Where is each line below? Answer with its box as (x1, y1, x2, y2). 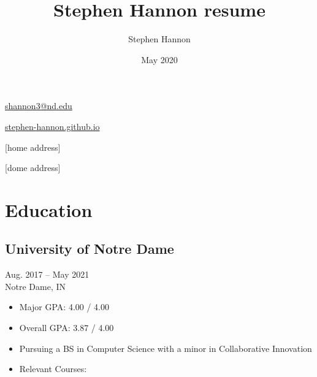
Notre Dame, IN (5, 280, 66, 292)
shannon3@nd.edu (5, 99, 72, 112)
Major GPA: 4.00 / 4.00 (19, 300, 109, 313)
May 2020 (141, 53, 178, 66)
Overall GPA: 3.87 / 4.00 (19, 321, 114, 334)
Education (5, 197, 93, 222)
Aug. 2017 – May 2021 (5, 268, 90, 281)
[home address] (5, 140, 61, 153)
